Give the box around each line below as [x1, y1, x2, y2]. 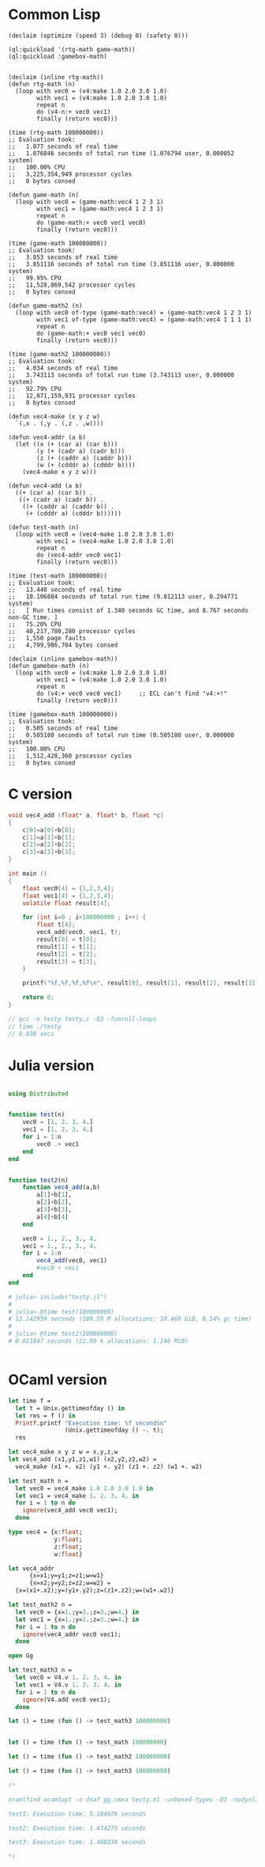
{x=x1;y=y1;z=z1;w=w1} [28, 1572, 104, 1580]
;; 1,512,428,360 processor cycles [8, 752, 132, 760]
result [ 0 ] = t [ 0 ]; [36, 935, 97, 943]
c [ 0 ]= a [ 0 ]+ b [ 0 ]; [22, 825, 77, 834]
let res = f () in [15, 1411, 77, 1420]
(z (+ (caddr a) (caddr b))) [36, 453, 132, 462]
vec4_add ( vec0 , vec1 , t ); [36, 928, 122, 936]
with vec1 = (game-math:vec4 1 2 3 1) [36, 204, 164, 213]
